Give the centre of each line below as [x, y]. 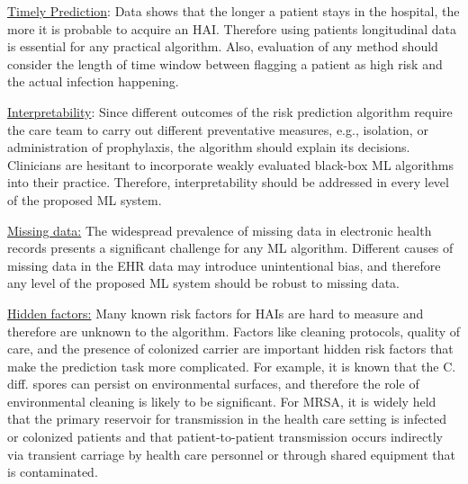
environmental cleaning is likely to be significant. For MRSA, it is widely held [222, 401]
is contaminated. [53, 472]
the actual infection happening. [93, 81]
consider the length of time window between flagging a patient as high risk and [225, 63]
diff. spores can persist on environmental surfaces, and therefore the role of [213, 384]
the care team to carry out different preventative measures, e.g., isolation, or [218, 129]
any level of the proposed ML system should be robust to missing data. [203, 283]
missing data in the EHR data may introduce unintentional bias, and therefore [224, 265]
